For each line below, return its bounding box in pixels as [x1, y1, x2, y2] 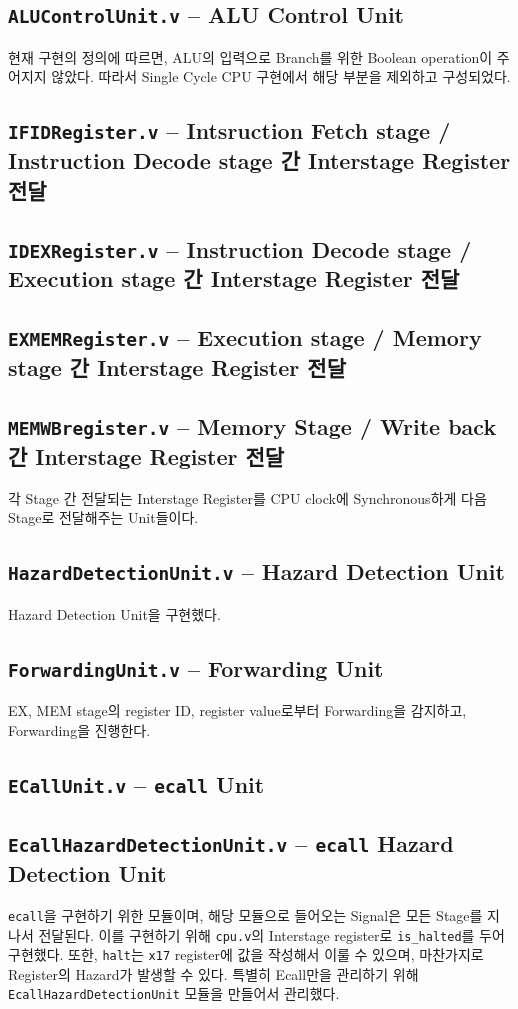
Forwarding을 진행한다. [8, 719, 151, 740]
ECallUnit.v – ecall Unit [8, 768, 265, 799]
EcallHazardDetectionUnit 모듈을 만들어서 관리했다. [8, 983, 340, 1004]
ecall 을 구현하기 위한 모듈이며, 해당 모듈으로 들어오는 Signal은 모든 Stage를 [8, 904, 483, 925]
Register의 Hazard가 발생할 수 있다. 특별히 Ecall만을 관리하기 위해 [8, 963, 419, 984]
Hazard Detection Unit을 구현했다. [8, 603, 221, 624]
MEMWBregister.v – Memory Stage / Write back [8, 411, 497, 441]
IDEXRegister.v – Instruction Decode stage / [8, 233, 472, 264]
